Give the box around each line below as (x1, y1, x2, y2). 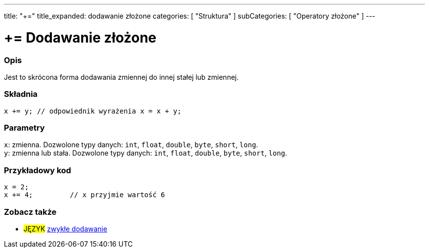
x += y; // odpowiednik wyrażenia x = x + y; (4, 107, 182, 115)
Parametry (4, 123, 45, 133)
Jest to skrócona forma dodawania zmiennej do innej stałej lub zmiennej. (4, 72, 239, 81)
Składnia (4, 89, 38, 99)
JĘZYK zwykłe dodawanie (24, 224, 107, 233)
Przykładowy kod (4, 165, 71, 175)
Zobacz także (4, 206, 57, 217)
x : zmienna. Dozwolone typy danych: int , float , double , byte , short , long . (4, 140, 258, 149)
